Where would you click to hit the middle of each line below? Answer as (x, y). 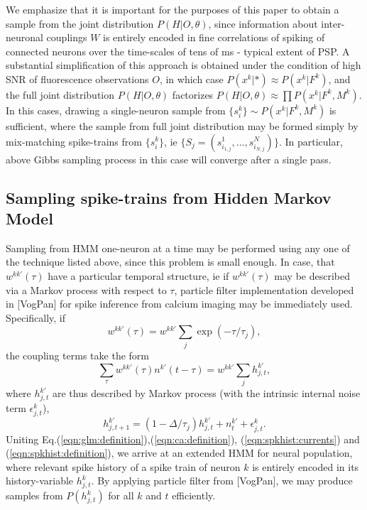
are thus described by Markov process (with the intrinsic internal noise (206, 393)
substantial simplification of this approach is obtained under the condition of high (183, 65)
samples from (34, 495)
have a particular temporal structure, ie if (138, 275)
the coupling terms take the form (77, 355)
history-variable (40, 481)
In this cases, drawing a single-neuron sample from (116, 110)
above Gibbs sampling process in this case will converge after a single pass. (169, 159)
